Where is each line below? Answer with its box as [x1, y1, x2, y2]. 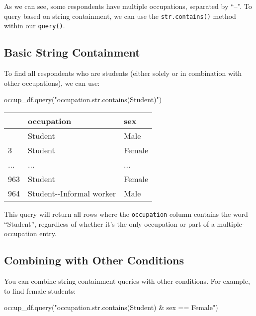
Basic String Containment [4, 45, 140, 60]
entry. [39, 228, 57, 239]
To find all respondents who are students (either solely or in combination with [4, 68, 242, 78]
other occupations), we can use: [4, 77, 100, 88]
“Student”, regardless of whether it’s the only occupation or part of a [4, 218, 215, 229]
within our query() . [4, 20, 65, 31]
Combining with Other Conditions [4, 253, 184, 268]
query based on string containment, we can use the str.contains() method [4, 10, 236, 21]
